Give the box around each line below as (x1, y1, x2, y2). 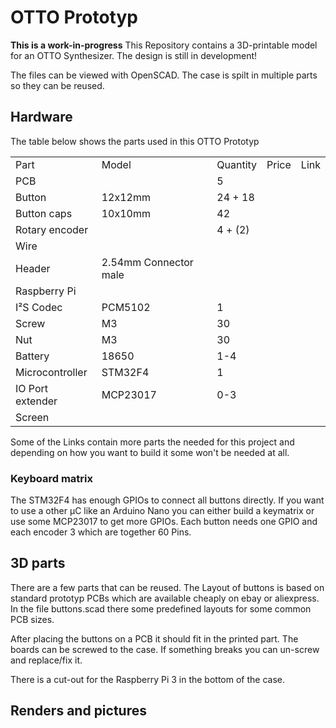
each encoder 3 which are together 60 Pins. (10, 526, 192, 538)
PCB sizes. (10, 613, 55, 625)
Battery (15, 349, 50, 363)
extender (15, 394, 58, 408)
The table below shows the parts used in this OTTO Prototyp (10, 135, 260, 147)
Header (15, 261, 51, 275)
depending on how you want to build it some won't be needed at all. (10, 446, 290, 458)
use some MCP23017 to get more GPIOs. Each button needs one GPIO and (10, 516, 318, 528)
